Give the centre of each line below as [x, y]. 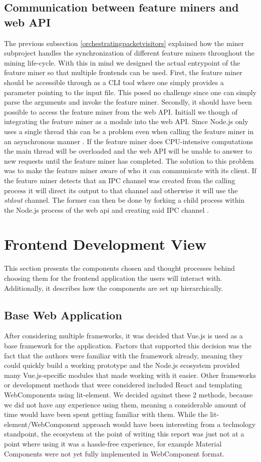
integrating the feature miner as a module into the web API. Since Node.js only [126, 121]
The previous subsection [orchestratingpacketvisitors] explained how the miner [124, 43]
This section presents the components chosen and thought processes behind [119, 268]
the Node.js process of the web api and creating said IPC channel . [106, 209]
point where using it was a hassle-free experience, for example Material [113, 443]
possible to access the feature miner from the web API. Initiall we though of [121, 111]
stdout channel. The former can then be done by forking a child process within [124, 200]
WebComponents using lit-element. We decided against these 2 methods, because [128, 394]
